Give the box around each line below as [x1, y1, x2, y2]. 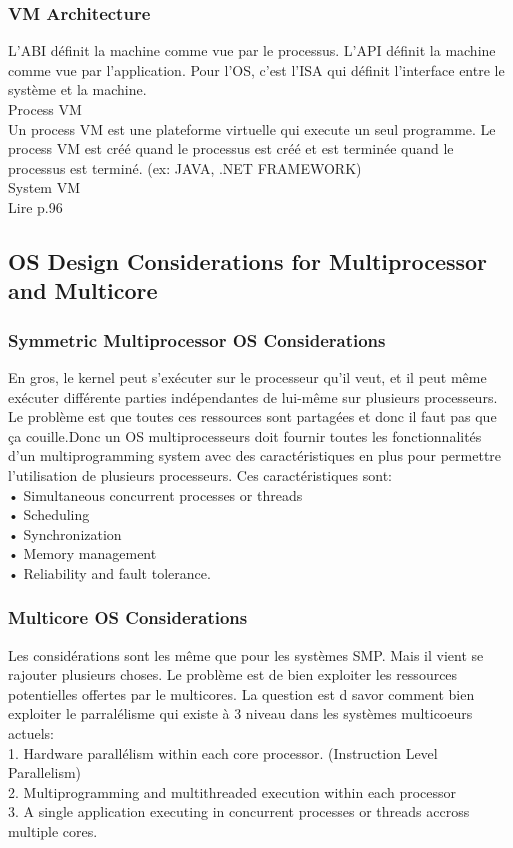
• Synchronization [8, 523, 122, 544]
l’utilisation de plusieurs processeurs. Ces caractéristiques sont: [8, 464, 393, 485]
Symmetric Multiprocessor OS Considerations [8, 327, 386, 352]
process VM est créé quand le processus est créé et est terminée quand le [8, 138, 454, 159]
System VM [8, 177, 81, 198]
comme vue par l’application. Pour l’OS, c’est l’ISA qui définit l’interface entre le [8, 59, 505, 80]
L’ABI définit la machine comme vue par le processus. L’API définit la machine [8, 40, 496, 61]
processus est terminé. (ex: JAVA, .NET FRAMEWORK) [8, 157, 362, 178]
